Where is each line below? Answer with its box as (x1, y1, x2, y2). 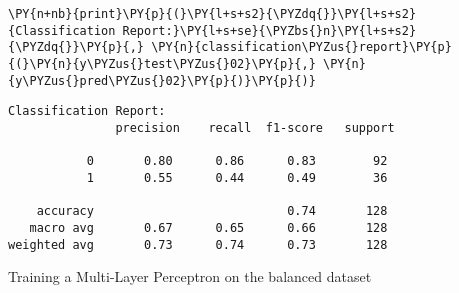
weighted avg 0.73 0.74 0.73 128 (8, 237, 388, 252)
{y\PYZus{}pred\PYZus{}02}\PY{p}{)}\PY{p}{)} (8, 73, 316, 88)
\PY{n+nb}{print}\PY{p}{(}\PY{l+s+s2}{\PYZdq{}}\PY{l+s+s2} (8, 7, 417, 21)
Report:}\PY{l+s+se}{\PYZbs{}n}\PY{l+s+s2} (122, 23, 417, 38)
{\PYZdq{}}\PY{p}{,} (8, 40, 145, 55)
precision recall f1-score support (115, 120, 395, 135)
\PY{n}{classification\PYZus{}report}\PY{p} (151, 40, 452, 55)
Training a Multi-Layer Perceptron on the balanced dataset (8, 266, 372, 287)
